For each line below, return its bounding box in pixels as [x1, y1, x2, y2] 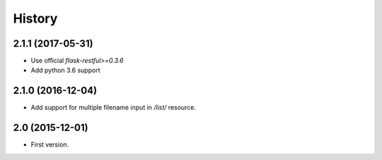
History [13, 11, 58, 26]
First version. [30, 140, 69, 149]
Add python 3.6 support [30, 66, 100, 74]
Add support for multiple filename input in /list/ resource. [30, 103, 197, 112]
